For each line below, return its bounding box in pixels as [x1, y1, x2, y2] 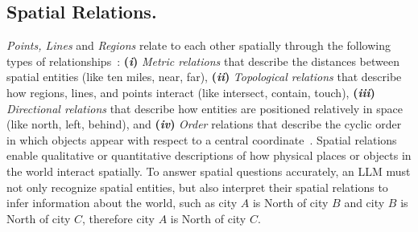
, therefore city [82, 210, 155, 226]
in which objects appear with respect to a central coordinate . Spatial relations [6, 131, 397, 148]
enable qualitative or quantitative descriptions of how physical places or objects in [6, 147, 412, 164]
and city [344, 194, 385, 211]
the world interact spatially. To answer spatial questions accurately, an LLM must [6, 162, 411, 179]
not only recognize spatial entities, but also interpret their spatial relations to [6, 178, 388, 195]
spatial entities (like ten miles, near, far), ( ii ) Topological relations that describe [6, 68, 402, 85]
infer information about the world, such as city [6, 194, 238, 211]
